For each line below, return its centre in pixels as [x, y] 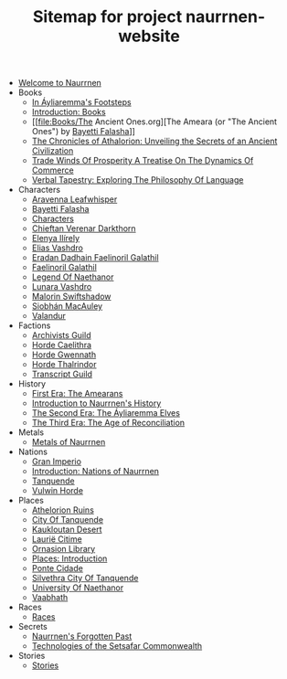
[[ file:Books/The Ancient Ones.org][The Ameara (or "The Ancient [154, 122]
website [149, 36]
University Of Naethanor [78, 588]
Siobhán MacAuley [67, 306]
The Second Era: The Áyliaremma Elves [106, 413]
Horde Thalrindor [64, 365]
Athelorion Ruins [63, 510]
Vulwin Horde [58, 491]
